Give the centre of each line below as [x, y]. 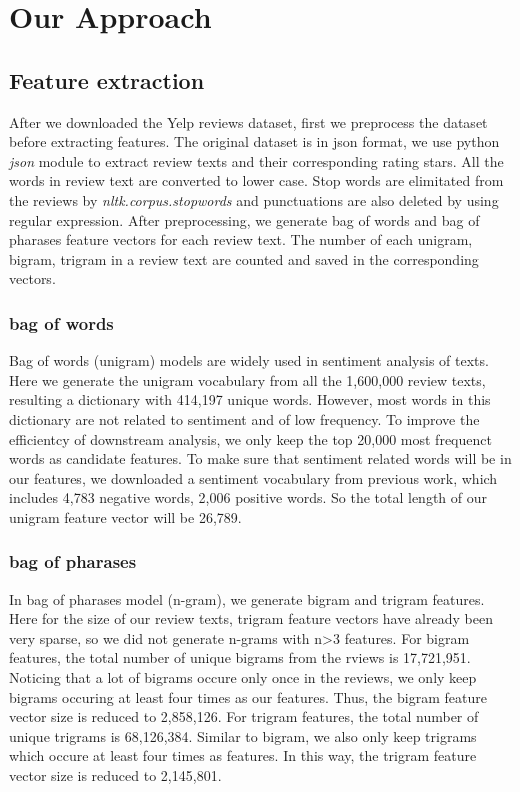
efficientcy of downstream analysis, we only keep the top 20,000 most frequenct [250, 438]
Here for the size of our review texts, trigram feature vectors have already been [251, 618]
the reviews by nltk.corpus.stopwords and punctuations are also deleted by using [254, 199]
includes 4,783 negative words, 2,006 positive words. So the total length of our [248, 497]
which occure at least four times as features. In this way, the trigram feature [243, 755]
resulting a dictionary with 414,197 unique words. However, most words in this [250, 399]
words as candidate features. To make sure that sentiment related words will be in [260, 458]
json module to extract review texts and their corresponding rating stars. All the [256, 160]
